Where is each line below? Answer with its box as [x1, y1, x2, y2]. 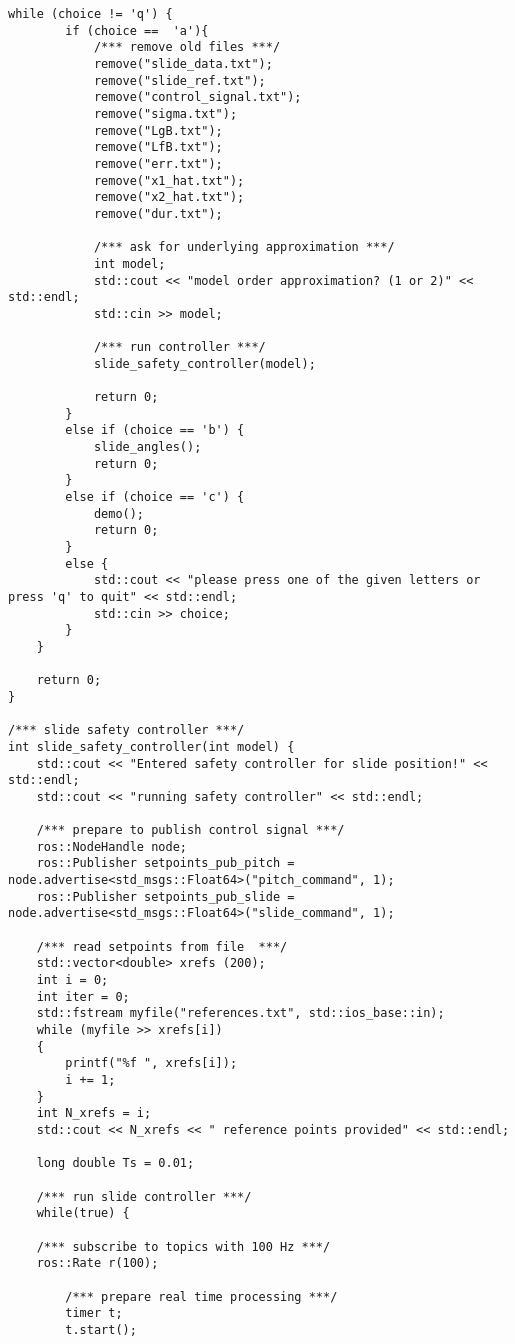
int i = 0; [36, 973, 109, 988]
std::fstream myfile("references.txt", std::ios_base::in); [36, 1006, 445, 1021]
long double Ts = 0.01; [36, 1156, 195, 1171]
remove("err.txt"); [93, 156, 223, 171]
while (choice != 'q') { [8, 7, 173, 21]
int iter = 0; [36, 989, 130, 1004]
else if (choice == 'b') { [65, 423, 245, 438]
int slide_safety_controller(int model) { [8, 739, 295, 754]
